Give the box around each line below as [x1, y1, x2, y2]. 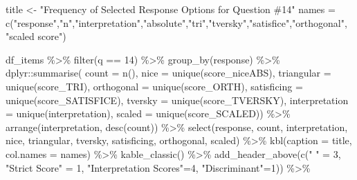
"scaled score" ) [6, 29, 66, 43]
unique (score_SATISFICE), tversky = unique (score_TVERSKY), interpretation [6, 92, 349, 107]
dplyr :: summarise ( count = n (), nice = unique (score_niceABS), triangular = [6, 66, 331, 80]
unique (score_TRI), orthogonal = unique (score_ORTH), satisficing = [6, 79, 303, 93]
